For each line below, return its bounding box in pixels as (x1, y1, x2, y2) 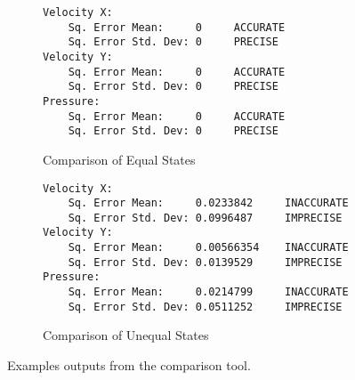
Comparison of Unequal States (43, 326, 209, 344)
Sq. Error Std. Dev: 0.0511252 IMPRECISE (68, 300, 343, 313)
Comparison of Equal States (43, 150, 196, 168)
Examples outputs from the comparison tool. (7, 356, 251, 374)
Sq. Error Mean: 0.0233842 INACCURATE (68, 197, 349, 210)
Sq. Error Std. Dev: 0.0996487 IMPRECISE (68, 211, 343, 224)
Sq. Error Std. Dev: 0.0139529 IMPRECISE (68, 255, 343, 269)
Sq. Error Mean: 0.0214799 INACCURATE (68, 286, 349, 299)
